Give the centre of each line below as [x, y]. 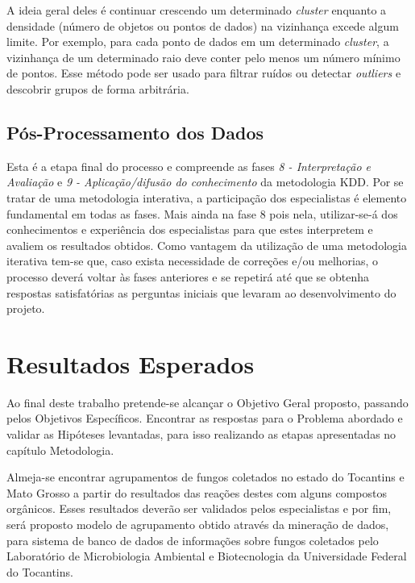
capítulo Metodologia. [60, 450]
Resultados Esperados [131, 363]
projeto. [26, 308]
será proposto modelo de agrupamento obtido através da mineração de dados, [198, 524]
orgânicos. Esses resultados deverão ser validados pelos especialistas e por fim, [199, 508]
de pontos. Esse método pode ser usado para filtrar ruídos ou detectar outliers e [204, 73]
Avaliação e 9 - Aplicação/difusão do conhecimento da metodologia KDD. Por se [205, 182]
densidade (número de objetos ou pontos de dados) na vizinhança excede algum [203, 25]
